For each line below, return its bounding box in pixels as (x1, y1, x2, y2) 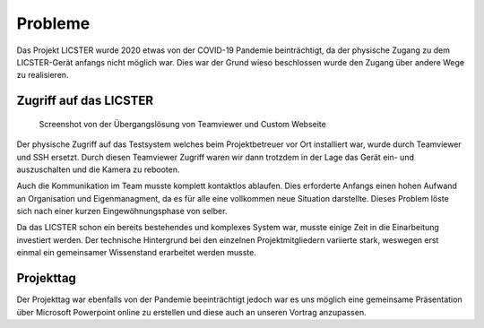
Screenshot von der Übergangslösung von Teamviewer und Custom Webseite (39, 118, 326, 129)
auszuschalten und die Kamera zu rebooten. (16, 164, 180, 175)
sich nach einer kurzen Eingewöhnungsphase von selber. (16, 206, 228, 217)
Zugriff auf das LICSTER (16, 93, 154, 108)
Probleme (16, 13, 91, 33)
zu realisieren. (16, 70, 69, 81)
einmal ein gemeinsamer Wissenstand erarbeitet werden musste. (16, 247, 257, 258)
